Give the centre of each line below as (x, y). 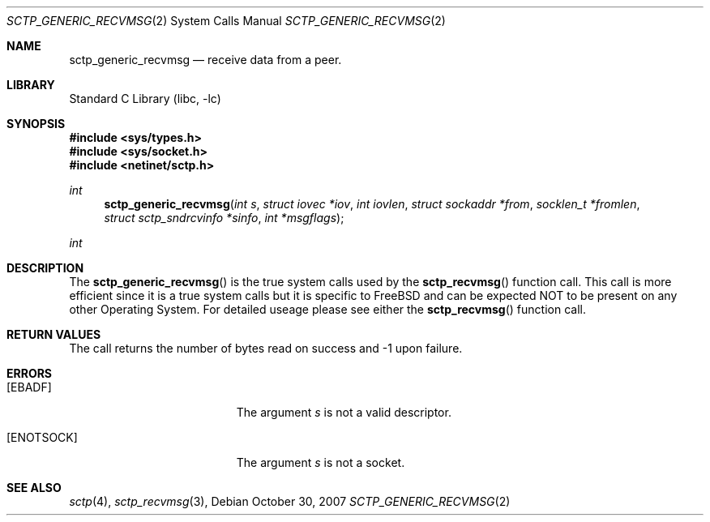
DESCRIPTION (45, 268)
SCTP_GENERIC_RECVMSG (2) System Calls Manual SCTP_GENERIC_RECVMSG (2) (226, 21)
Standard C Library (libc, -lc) (145, 98)
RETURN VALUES (54, 334)
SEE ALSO (34, 488)
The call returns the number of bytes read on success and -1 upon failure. (266, 348)
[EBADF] (29, 387)
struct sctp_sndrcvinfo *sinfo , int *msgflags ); (224, 218)
